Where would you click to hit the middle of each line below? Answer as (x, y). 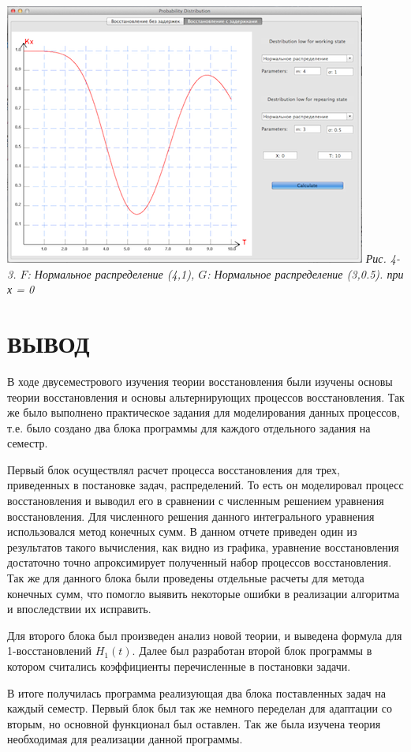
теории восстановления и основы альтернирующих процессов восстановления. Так (206, 397)
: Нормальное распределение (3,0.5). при (305, 273)
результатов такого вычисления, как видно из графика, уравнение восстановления (203, 546)
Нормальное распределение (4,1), (114, 273)
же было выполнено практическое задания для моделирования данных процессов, (204, 412)
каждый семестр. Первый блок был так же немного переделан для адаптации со (200, 708)
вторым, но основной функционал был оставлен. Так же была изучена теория (194, 723)
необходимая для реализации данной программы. (125, 739)
